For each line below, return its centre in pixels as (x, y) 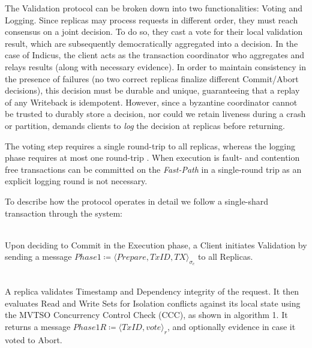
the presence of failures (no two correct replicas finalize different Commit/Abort (152, 78)
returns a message (38, 326)
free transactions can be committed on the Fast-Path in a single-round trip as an (153, 169)
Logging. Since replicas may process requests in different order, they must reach (151, 19)
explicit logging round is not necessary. (76, 181)
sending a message (38, 256)
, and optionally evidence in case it (232, 326)
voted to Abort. (34, 339)
